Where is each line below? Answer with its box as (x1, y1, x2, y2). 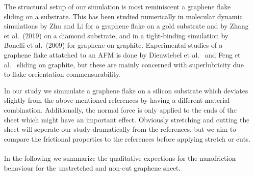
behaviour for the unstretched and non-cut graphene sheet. (4, 162, 181, 173)
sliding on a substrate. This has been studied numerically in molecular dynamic (4, 11, 243, 21)
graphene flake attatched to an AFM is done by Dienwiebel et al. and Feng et (4, 49, 241, 59)
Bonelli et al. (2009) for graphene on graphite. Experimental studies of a (4, 40, 223, 50)
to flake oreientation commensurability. (4, 69, 121, 79)
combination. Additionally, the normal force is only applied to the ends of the (4, 104, 237, 115)
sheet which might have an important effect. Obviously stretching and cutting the (4, 114, 250, 124)
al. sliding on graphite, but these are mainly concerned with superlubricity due (4, 59, 244, 69)
